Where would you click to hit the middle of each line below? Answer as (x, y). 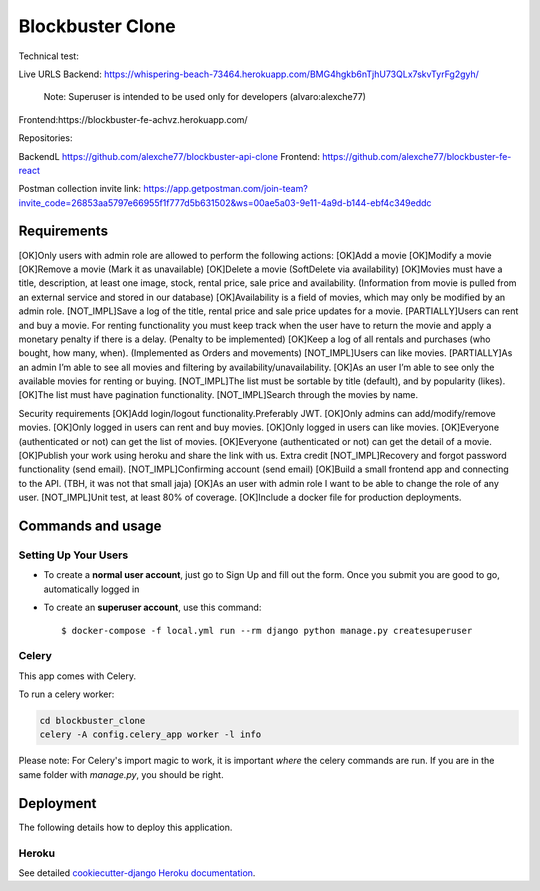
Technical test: (48, 56)
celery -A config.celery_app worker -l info (150, 734)
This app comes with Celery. (77, 676)
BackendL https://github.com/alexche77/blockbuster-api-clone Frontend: (169, 156)
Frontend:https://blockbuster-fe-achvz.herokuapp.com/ (133, 119)
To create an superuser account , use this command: (152, 607)
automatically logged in (91, 589)
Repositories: (45, 138)
